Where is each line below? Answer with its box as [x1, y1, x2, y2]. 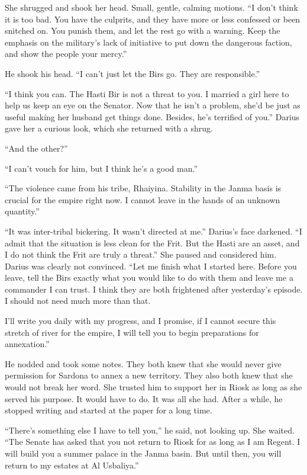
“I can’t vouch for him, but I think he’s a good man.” [5, 162, 198, 174]
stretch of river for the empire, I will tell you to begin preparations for [5, 326, 259, 338]
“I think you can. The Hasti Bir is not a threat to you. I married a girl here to [5, 87, 289, 100]
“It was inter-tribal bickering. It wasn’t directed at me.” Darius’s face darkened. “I [5, 224, 302, 237]
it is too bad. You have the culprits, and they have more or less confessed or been [5, 12, 300, 25]
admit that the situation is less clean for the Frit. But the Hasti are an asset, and [5, 236, 300, 249]
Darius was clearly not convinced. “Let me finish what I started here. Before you [5, 259, 297, 272]
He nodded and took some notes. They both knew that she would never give [5, 357, 282, 370]
